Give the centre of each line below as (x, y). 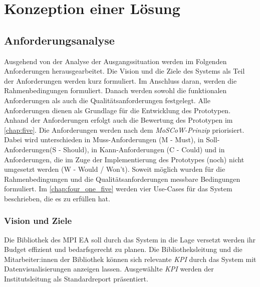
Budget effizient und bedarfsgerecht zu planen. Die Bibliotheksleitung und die (123, 249)
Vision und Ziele (38, 221)
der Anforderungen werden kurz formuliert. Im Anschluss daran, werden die (120, 80)
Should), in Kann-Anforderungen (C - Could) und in (144, 149)
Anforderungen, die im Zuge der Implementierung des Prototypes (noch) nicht (124, 159)
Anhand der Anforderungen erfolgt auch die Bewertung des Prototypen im (118, 120)
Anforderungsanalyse (59, 40)
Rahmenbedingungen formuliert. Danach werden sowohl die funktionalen (115, 90)
